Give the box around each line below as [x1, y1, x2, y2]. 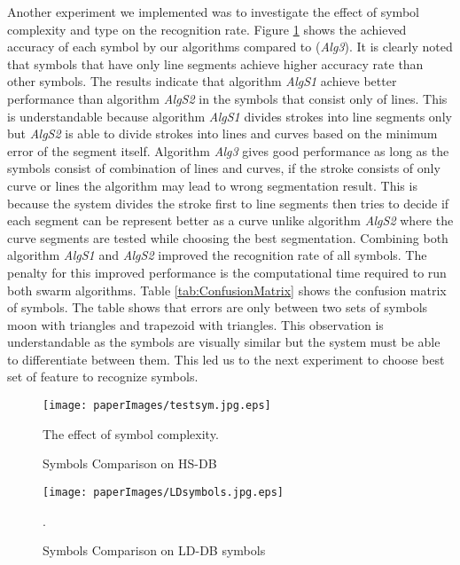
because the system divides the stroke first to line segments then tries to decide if [7, 193, 449, 212]
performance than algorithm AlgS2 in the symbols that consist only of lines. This [7, 89, 448, 107]
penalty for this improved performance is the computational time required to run [7, 263, 447, 281]
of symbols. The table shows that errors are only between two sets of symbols [7, 298, 428, 317]
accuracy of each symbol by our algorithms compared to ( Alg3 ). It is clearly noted [7, 37, 453, 56]
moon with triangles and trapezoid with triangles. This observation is [7, 315, 384, 334]
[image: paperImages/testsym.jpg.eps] [43, 399, 271, 412]
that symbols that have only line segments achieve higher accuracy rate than [7, 54, 424, 73]
